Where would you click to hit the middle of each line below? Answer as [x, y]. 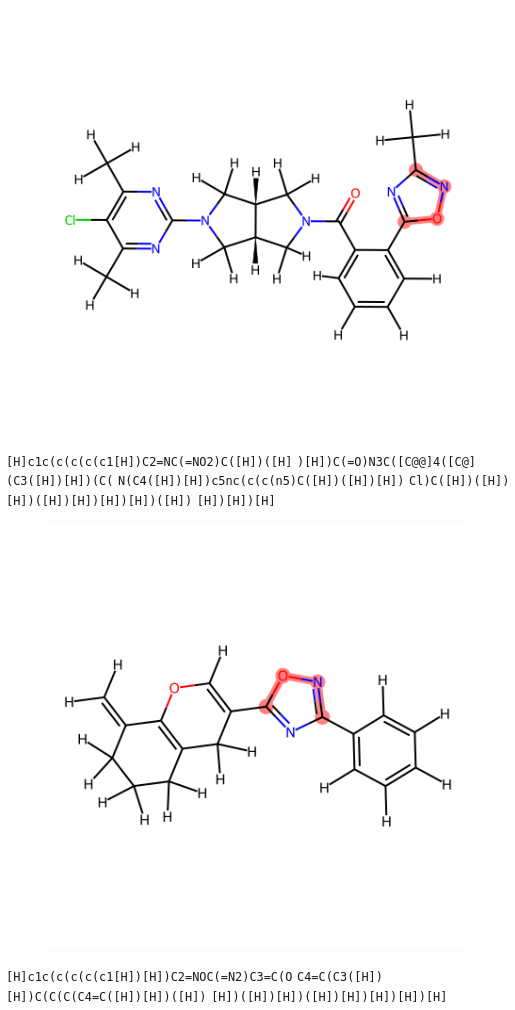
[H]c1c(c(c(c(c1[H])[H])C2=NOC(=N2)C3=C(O [149, 977]
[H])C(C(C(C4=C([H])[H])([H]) [106, 996]
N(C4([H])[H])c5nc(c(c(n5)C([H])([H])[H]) [261, 481]
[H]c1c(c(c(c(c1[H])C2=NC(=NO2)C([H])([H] [149, 461]
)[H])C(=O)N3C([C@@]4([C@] [387, 461]
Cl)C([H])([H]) [459, 481]
